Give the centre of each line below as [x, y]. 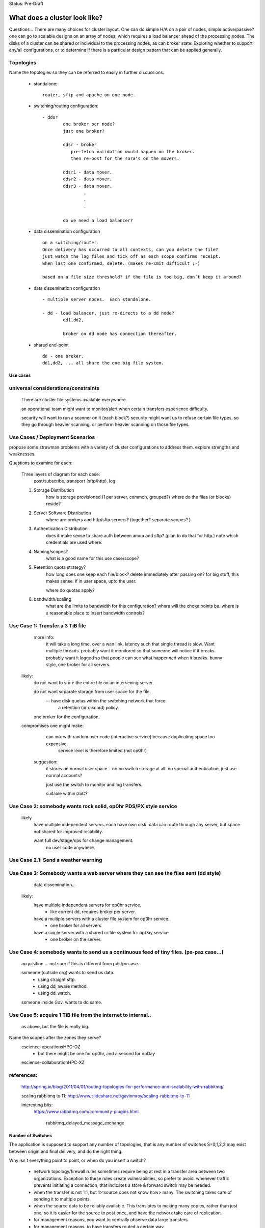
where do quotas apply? [70, 590]
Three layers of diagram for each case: [61, 474]
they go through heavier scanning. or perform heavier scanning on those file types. [106, 424]
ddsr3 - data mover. [88, 186]
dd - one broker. [63, 356]
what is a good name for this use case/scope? [93, 558]
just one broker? [84, 131]
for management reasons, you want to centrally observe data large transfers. [111, 1220]
